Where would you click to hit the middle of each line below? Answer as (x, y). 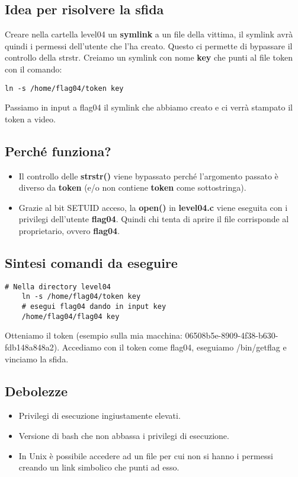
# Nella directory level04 (58, 287)
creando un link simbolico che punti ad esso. (99, 467)
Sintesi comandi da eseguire (91, 262)
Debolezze (36, 391)
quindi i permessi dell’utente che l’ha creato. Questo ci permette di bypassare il (149, 45)
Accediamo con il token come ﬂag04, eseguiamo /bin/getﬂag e (174, 347)
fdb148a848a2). (32, 347)
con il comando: (33, 69)
